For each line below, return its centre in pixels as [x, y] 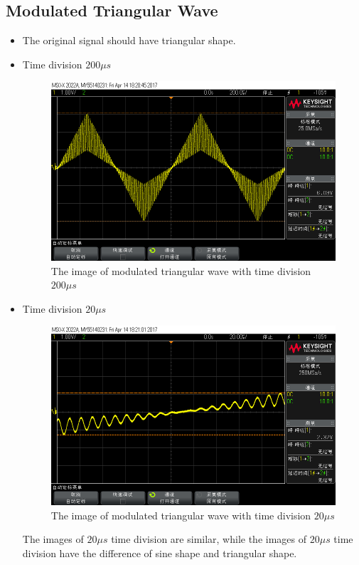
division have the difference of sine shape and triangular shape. [160, 553]
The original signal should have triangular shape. [129, 40]
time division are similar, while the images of [209, 539]
